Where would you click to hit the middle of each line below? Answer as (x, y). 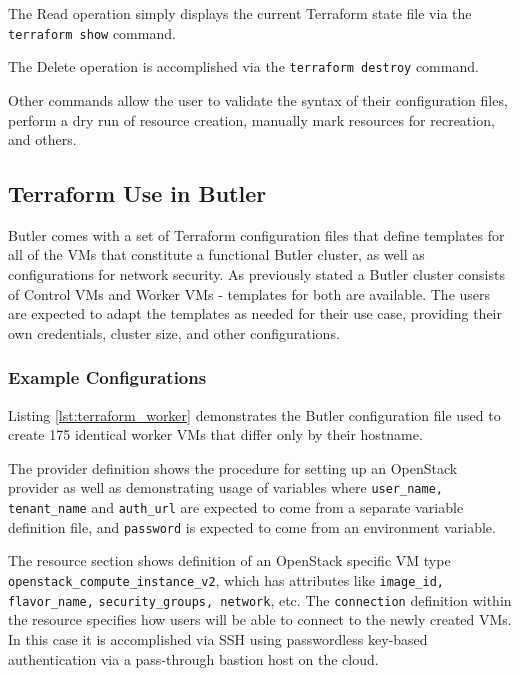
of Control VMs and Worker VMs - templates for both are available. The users (249, 293)
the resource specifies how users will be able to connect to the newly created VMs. (260, 619)
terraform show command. (92, 32)
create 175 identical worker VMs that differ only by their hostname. (215, 434)
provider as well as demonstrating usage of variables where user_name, (225, 487)
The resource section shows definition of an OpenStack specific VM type (229, 560)
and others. (42, 139)
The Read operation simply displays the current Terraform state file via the (240, 13)
